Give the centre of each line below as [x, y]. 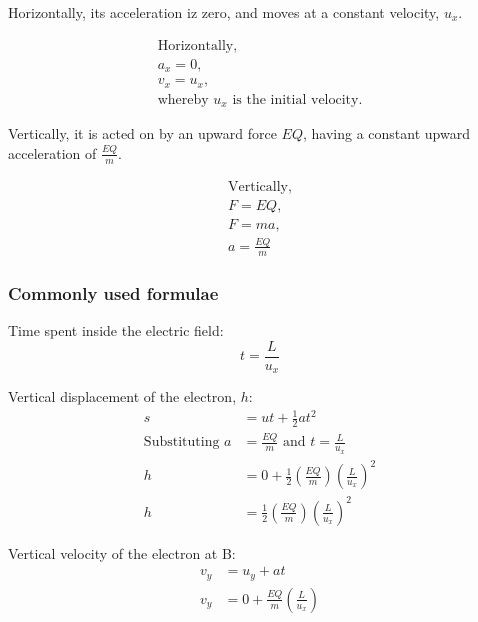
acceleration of [52, 152]
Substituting [181, 442]
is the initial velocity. [297, 99]
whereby [183, 99]
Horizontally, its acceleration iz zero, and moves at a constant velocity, [224, 12]
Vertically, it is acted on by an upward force [142, 133]
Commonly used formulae [113, 292]
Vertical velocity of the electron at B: [122, 552]
